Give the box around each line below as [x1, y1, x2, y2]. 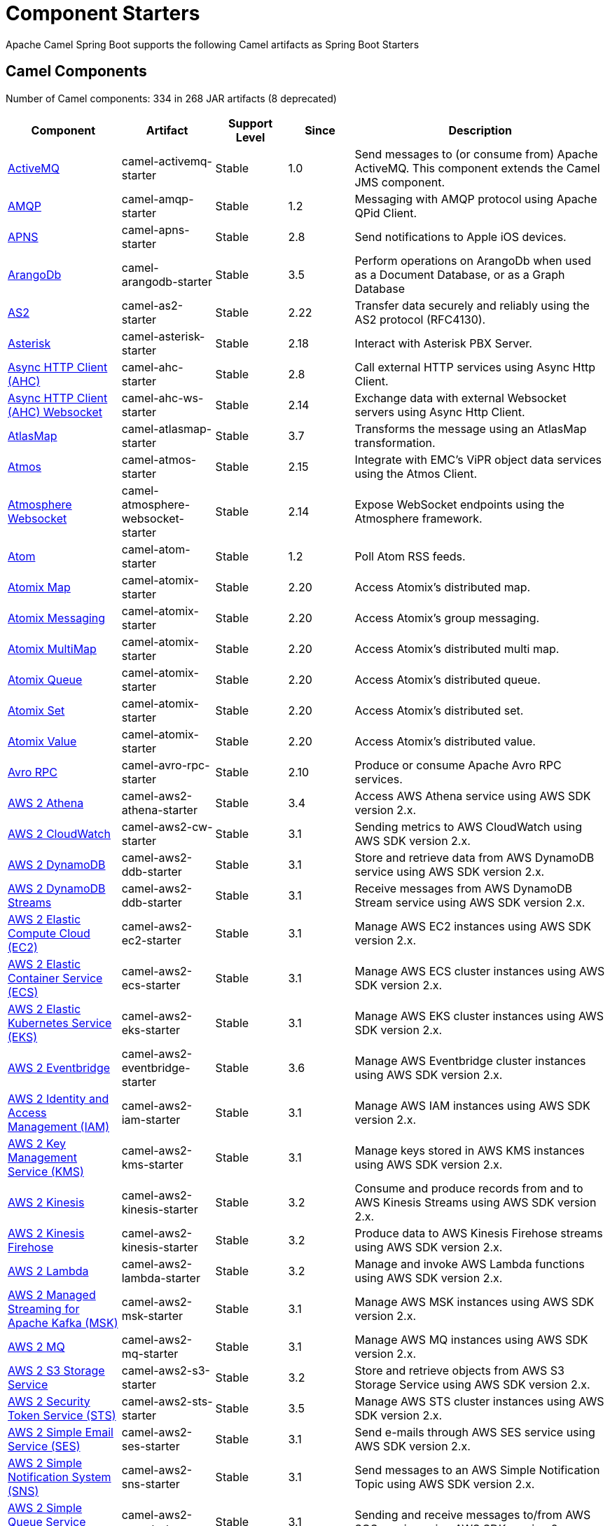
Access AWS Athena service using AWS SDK [354, 788, 591, 803]
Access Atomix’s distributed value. [354, 734, 536, 748]
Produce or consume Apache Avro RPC [354, 757, 562, 772]
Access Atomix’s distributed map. [354, 579, 531, 594]
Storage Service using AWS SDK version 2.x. [354, 1377, 590, 1391]
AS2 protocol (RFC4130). [354, 312, 486, 326]
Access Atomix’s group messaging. [354, 610, 540, 625]
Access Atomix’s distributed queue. [354, 672, 541, 687]
